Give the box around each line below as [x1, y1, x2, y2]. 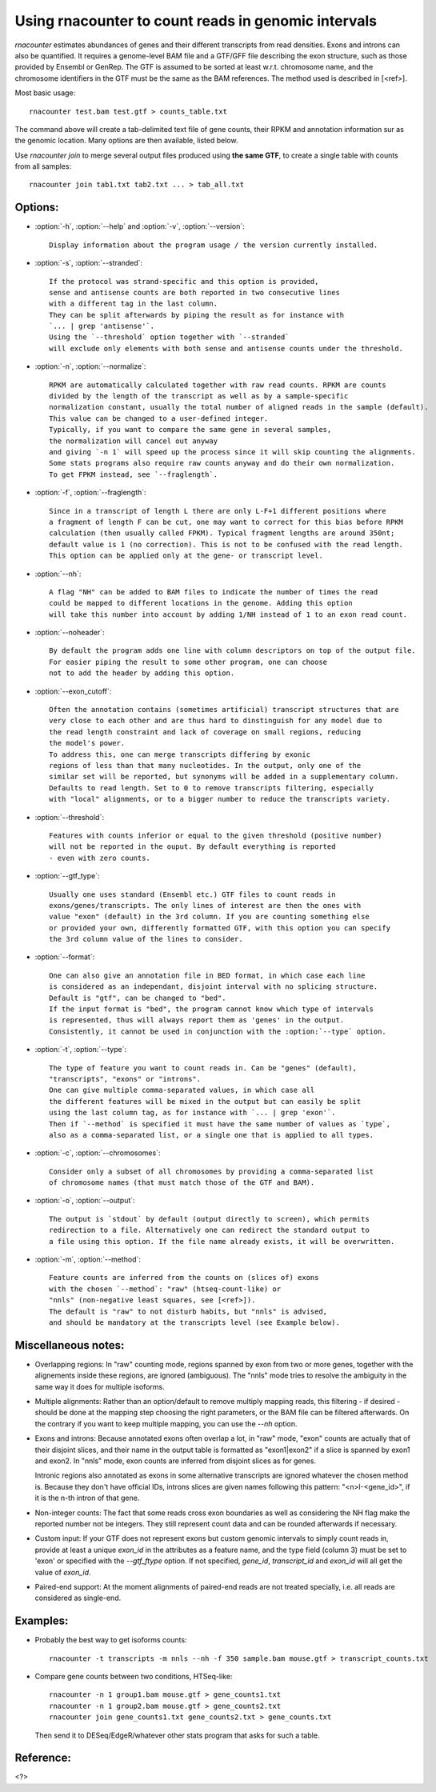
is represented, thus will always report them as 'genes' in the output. [49, 1016, 345, 1025]
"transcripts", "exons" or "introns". [49, 1074, 202, 1083]
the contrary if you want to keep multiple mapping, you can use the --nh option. [34, 1418, 298, 1428]
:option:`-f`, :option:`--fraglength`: [34, 488, 147, 498]
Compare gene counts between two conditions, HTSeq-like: [34, 1672, 233, 1682]
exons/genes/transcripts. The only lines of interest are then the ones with [49, 901, 362, 910]
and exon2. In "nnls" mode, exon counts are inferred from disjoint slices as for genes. [34, 1456, 316, 1466]
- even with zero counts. [49, 853, 151, 862]
